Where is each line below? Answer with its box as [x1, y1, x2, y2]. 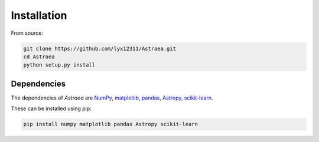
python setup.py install [23, 62, 96, 68]
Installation [11, 9, 67, 22]
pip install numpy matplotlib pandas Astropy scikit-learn [23, 121, 198, 128]
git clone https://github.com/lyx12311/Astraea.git [23, 45, 177, 52]
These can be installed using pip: [11, 105, 92, 112]
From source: [11, 29, 44, 37]
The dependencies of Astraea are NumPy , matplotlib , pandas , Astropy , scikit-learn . [11, 94, 213, 101]
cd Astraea [23, 53, 55, 60]
